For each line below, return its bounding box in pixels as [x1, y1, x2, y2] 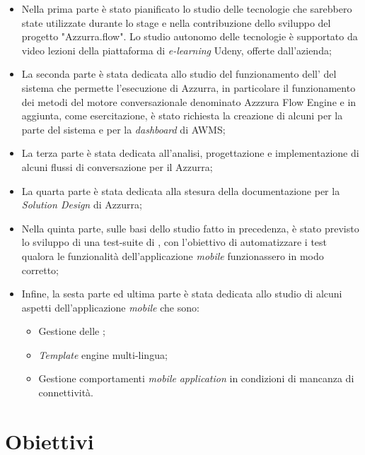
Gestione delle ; [38, 324, 105, 338]
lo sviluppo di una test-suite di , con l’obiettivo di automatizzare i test [21, 235, 328, 249]
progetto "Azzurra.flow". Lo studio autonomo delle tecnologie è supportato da [21, 29, 358, 44]
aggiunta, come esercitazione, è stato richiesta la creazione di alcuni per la [21, 108, 343, 123]
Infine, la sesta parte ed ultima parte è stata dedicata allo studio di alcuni [21, 286, 342, 301]
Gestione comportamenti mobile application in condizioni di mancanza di [38, 371, 354, 386]
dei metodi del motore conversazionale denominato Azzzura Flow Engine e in [21, 94, 357, 109]
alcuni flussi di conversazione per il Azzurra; [21, 159, 213, 174]
